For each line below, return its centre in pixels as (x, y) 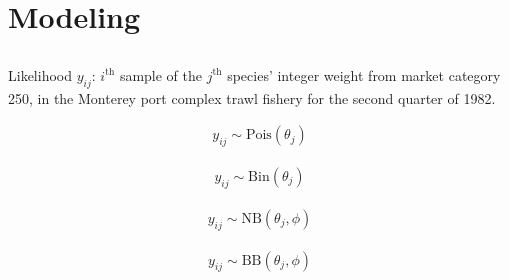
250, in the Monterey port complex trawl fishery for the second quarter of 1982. (252, 97)
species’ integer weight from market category (364, 74)
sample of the (161, 74)
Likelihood (40, 74)
